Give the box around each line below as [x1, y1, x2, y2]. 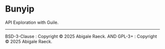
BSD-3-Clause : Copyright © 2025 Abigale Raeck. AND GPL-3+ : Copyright [5, 33, 157, 39]
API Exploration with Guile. [5, 19, 59, 25]
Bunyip [5, 3, 35, 15]
